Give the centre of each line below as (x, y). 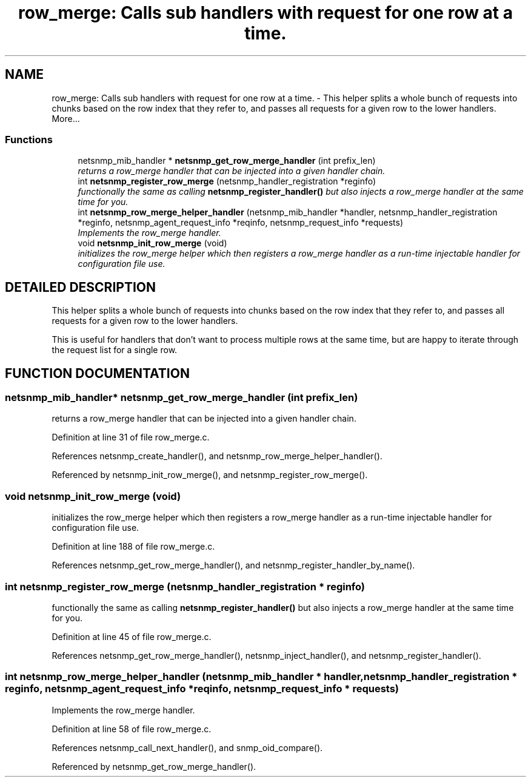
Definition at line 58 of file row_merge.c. (132, 729)
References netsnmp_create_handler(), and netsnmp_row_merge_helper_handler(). (217, 456)
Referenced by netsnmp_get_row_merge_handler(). (154, 766)
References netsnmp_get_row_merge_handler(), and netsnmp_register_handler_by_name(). (233, 565)
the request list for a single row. (115, 350)
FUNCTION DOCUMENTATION (97, 373)
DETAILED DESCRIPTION (81, 287)
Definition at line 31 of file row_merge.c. (131, 437)
